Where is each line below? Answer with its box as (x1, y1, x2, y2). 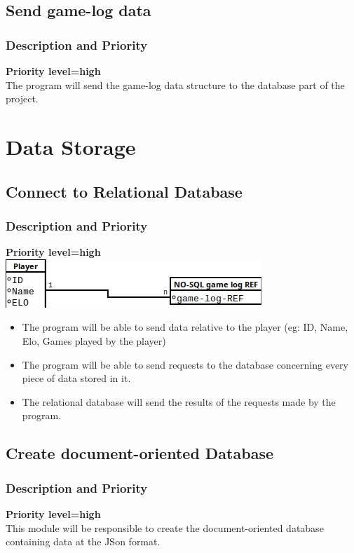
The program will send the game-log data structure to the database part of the (6, 77, 345, 92)
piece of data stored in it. (22, 371, 131, 385)
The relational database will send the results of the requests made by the (22, 394, 336, 409)
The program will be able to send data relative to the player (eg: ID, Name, (22, 320, 348, 334)
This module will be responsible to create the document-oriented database (6, 520, 324, 535)
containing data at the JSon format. (6, 534, 161, 549)
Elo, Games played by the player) (22, 333, 166, 348)
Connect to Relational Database (6, 180, 243, 202)
